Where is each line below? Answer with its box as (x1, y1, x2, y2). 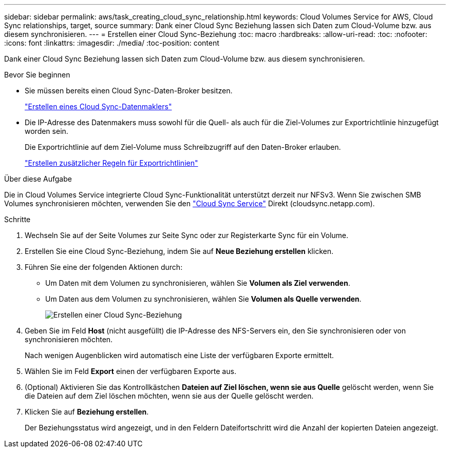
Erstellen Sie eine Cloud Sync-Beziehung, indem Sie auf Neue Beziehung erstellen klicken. (25, 247, 333, 256)
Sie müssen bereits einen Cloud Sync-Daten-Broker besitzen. (25, 86, 233, 95)
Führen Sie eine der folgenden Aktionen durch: (25, 263, 183, 271)
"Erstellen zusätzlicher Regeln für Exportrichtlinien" (25, 159, 198, 167)
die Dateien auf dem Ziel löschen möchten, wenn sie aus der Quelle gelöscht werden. (25, 391, 314, 400)
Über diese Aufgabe (4, 174, 72, 183)
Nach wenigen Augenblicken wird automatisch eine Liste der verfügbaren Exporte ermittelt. (25, 351, 334, 360)
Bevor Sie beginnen (4, 70, 70, 79)
